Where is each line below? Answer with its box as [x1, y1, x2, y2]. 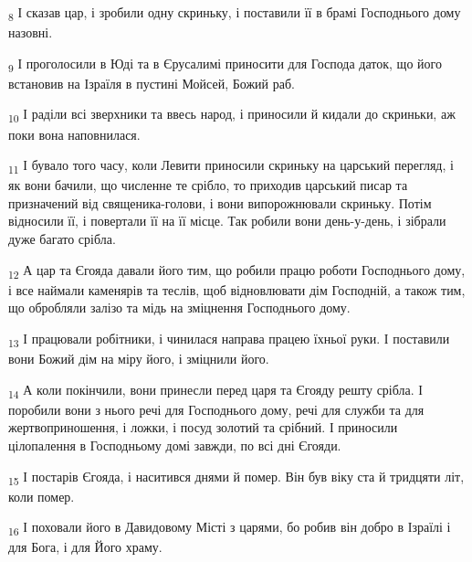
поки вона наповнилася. [8, 124, 141, 143]
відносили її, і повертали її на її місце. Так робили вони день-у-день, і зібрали [8, 211, 446, 230]
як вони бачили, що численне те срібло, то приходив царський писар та [8, 175, 408, 195]
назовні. [8, 23, 53, 42]
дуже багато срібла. [8, 229, 116, 249]
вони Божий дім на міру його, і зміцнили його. [8, 349, 269, 368]
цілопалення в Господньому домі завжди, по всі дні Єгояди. [8, 436, 341, 454]
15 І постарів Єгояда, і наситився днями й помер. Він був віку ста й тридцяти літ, [8, 466, 465, 488]
